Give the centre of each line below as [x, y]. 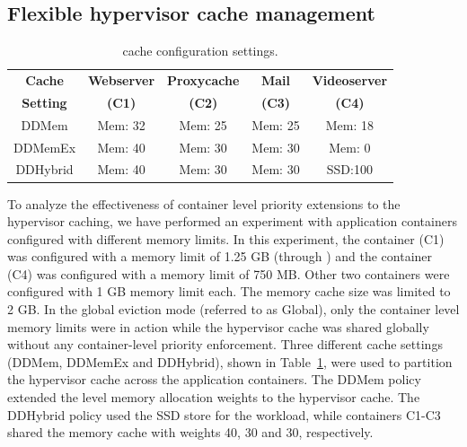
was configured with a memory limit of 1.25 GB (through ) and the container [220, 256]
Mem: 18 [349, 124]
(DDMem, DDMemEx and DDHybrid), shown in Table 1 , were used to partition [230, 361]
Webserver [122, 80]
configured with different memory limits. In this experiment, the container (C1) [226, 238]
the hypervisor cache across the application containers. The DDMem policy [214, 379]
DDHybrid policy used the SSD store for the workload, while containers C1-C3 [224, 414]
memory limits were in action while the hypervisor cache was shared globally [218, 326]
